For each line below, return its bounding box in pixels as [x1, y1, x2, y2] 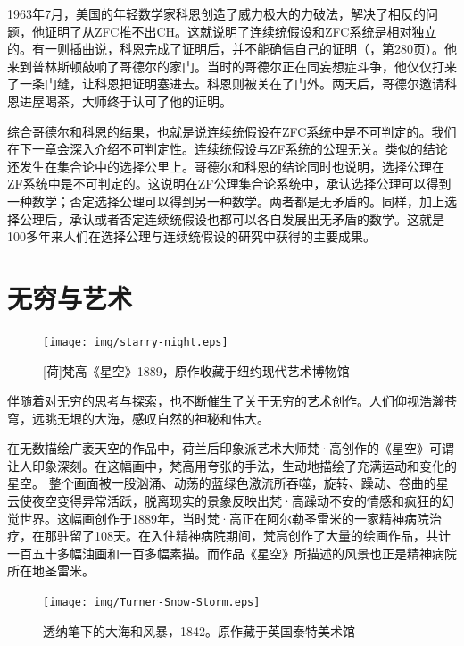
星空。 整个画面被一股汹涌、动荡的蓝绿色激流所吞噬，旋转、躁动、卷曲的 [7, 474, 436, 492]
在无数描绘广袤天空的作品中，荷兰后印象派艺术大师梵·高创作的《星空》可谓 [7, 439, 454, 457]
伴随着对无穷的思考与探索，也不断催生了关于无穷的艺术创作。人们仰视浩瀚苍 [7, 391, 457, 410]
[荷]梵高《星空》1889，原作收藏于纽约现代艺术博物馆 [43, 361, 350, 380]
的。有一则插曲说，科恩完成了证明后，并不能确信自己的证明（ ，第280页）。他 [7, 39, 457, 58]
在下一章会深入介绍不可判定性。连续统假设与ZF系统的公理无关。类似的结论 [7, 139, 448, 158]
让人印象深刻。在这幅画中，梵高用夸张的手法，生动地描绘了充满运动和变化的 [7, 456, 457, 474]
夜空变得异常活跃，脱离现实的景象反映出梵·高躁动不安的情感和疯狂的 [31, 491, 442, 510]
